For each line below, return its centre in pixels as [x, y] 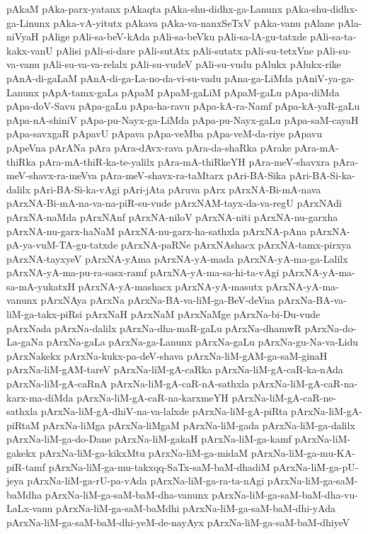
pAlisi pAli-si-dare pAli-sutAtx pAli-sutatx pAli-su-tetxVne [185, 50]
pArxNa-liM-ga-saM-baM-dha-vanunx [127, 494]
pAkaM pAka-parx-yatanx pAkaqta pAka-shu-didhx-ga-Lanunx [145, 8]
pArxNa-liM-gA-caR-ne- [284, 397]
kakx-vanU [30, 50]
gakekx [21, 453]
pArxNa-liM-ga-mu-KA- [303, 453]
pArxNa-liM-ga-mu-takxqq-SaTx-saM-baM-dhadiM [159, 466]
